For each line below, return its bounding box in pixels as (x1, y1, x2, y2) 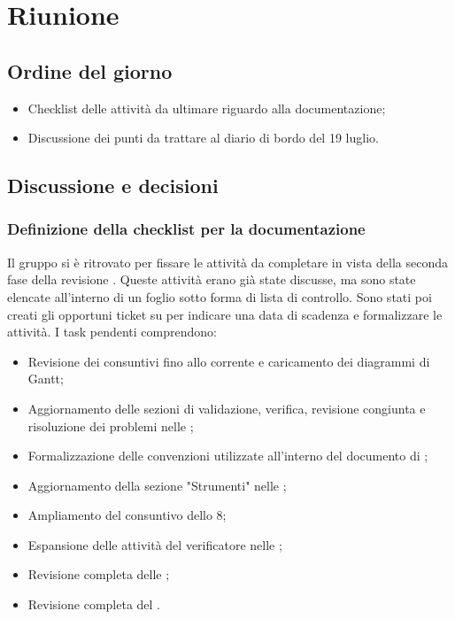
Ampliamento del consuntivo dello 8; (27, 506, 227, 524)
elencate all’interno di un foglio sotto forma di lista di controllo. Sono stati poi (7, 287, 432, 306)
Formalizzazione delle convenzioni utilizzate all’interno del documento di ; (27, 446, 428, 465)
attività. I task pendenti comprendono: (7, 322, 217, 341)
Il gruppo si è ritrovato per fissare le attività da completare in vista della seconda (7, 252, 448, 271)
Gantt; (27, 369, 64, 388)
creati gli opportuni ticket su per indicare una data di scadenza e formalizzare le (7, 305, 443, 323)
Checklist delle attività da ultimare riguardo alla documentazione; (27, 98, 386, 117)
